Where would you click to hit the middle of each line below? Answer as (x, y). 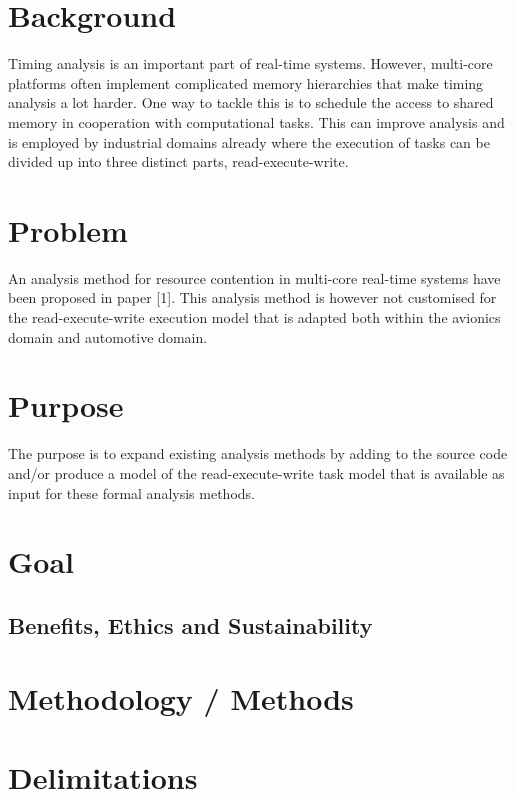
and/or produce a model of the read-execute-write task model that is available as (256, 472)
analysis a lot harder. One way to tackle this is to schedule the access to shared (251, 102)
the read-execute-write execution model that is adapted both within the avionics (254, 317)
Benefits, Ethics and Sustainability (190, 624)
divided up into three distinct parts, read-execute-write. (178, 161)
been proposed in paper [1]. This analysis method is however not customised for (252, 297)
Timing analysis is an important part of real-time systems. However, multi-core (250, 63)
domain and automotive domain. (108, 336)
